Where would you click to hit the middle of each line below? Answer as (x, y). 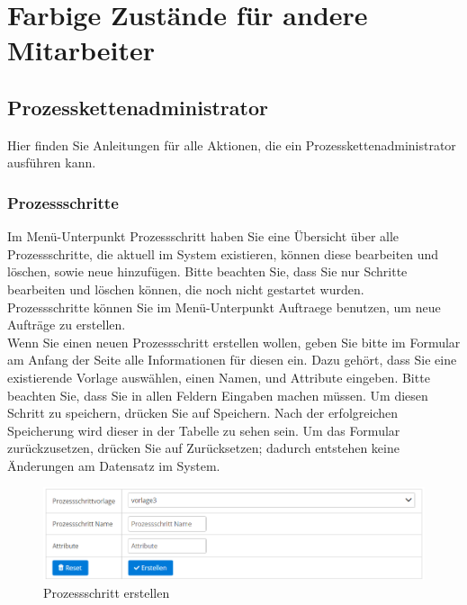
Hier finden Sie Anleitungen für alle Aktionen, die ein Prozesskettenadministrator (232, 144)
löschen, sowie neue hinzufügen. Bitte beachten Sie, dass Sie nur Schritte (207, 271)
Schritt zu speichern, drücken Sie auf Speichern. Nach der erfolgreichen (202, 413)
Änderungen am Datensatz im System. (114, 465)
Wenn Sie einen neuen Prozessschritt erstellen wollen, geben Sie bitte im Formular (234, 342)
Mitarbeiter (81, 50)
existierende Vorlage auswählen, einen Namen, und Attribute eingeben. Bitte (219, 377)
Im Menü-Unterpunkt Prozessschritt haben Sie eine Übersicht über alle (203, 236)
